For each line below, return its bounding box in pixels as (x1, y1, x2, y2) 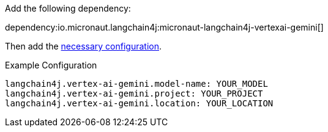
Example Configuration (5, 60, 97, 70)
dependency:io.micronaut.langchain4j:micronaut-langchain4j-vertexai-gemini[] (5, 22, 324, 32)
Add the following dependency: (5, 3, 131, 13)
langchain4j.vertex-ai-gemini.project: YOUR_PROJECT (5, 89, 263, 98)
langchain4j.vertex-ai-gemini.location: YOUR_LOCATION (5, 98, 274, 108)
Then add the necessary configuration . (5, 41, 162, 51)
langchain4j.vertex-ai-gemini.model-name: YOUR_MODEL (5, 79, 268, 89)
